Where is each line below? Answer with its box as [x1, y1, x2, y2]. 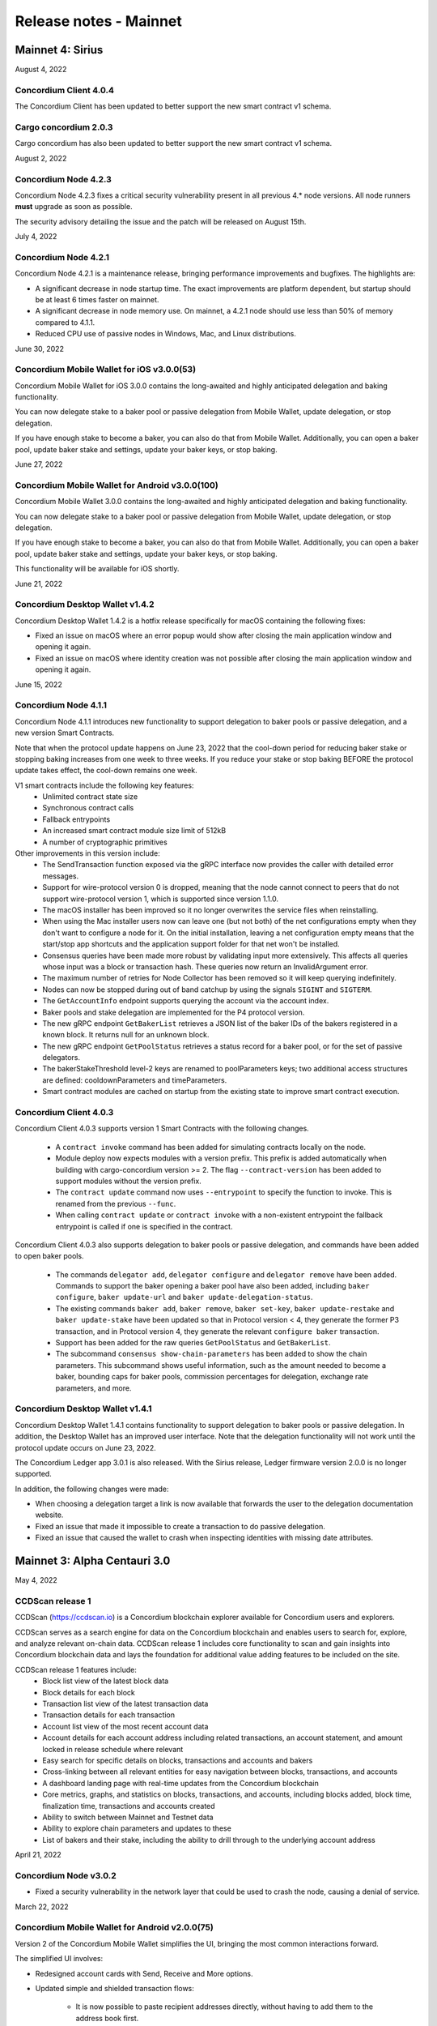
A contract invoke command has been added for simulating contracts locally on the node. [55, 1142, 367, 1152]
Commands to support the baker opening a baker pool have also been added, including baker [55, 1281, 370, 1291]
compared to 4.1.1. [35, 317, 95, 327]
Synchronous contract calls [42, 803, 134, 813]
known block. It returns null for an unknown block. [42, 1030, 210, 1040]
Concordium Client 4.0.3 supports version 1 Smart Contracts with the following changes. [15, 1123, 309, 1134]
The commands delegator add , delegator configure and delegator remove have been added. [55, 1269, 397, 1280]
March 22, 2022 [15, 1901, 69, 1912]
